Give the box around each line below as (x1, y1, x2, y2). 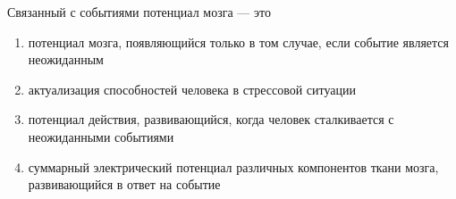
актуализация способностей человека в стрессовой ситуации (28, 79, 356, 98)
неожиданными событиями (28, 127, 174, 145)
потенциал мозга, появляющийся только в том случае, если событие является (28, 32, 450, 51)
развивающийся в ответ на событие (28, 175, 221, 194)
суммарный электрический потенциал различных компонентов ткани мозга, (28, 157, 439, 176)
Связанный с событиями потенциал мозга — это (7, 3, 271, 21)
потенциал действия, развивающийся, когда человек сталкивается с (28, 110, 394, 129)
